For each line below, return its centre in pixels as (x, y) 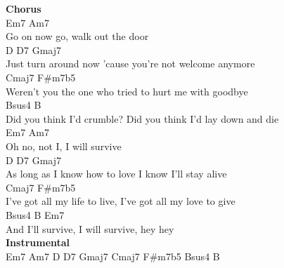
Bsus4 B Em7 (35, 214)
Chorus (24, 8)
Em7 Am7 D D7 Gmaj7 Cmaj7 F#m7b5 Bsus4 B (113, 256)
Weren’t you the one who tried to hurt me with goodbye (127, 91)
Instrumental (38, 242)
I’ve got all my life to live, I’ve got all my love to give (121, 201)
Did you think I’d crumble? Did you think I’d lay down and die (142, 118)
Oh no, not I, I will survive (64, 146)
